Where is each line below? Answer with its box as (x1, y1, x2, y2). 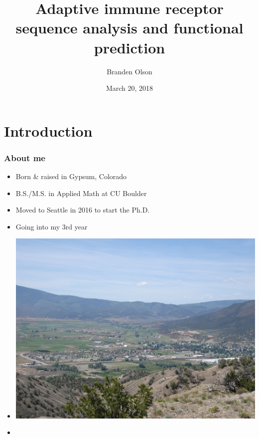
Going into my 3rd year (15, 221, 88, 231)
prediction (94, 37, 165, 57)
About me (4, 151, 45, 164)
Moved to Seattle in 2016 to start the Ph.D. (15, 205, 150, 215)
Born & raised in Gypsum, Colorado (15, 171, 127, 182)
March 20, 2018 (106, 83, 153, 93)
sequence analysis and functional (15, 17, 244, 38)
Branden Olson (107, 66, 152, 76)
